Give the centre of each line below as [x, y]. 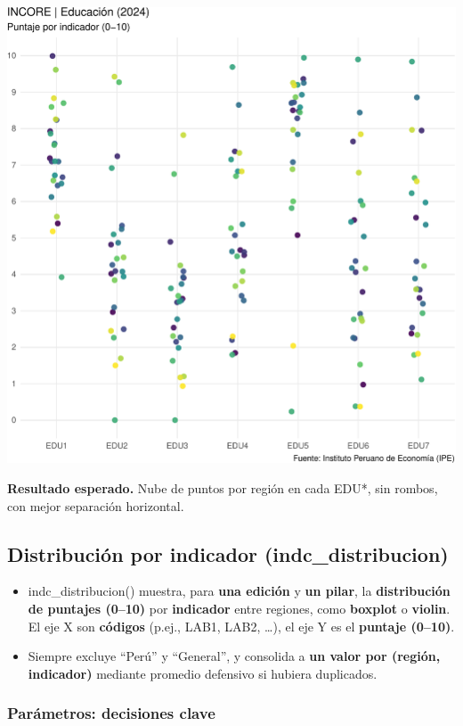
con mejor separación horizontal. [96, 505]
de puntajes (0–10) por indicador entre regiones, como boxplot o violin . [239, 609]
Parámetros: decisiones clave [111, 713]
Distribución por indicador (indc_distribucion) [228, 553]
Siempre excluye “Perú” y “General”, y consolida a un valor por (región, [234, 656]
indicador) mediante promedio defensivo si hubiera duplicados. [203, 673]
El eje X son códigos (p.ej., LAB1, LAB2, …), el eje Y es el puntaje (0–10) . [241, 626]
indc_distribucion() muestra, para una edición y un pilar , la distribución [239, 591]
